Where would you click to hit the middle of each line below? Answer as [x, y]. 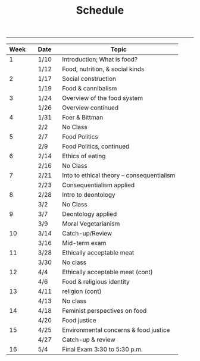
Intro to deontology [89, 195]
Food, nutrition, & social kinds [103, 69]
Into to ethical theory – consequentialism [119, 175]
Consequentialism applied [99, 185]
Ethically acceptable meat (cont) [107, 272]
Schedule [100, 10]
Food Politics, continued [96, 146]
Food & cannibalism [90, 89]
